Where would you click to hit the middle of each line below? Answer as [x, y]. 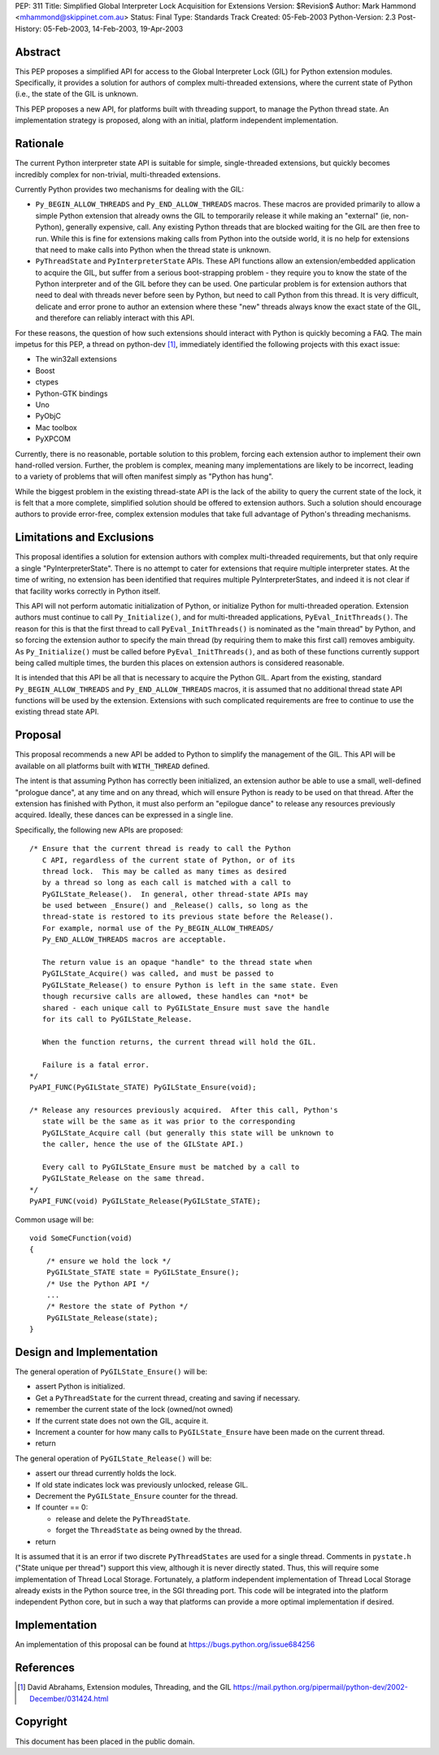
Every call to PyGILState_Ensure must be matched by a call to [171, 1167]
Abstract [38, 52]
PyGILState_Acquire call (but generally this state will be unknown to [188, 1133]
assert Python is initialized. [80, 1387]
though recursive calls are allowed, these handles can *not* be [175, 997]
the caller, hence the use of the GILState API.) [143, 1145]
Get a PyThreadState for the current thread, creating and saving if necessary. [168, 1397]
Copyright [41, 1722]
